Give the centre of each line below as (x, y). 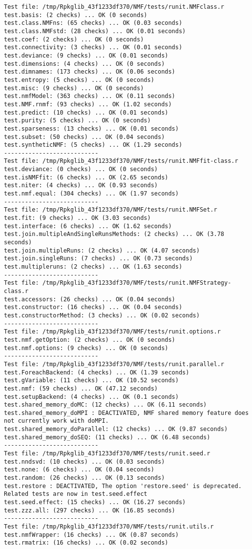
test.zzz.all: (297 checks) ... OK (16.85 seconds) (90, 510)
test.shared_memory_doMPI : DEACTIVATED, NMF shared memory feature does (126, 413)
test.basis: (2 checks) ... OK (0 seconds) (76, 15)
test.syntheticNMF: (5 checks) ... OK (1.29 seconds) (93, 145)
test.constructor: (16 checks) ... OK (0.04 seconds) (93, 307)
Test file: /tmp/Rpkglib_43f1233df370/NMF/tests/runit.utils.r (109, 527)
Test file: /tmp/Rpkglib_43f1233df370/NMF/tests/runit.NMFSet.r (111, 210)
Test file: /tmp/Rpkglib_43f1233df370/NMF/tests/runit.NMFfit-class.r (121, 161)
